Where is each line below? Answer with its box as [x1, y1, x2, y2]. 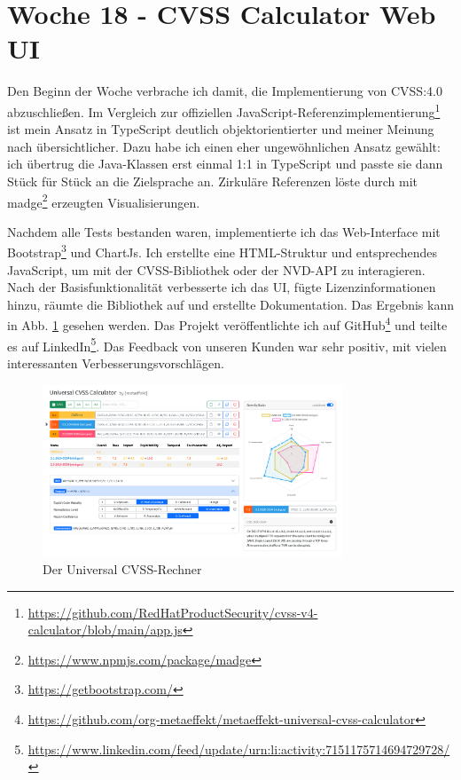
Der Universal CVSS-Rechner [43, 560, 202, 579]
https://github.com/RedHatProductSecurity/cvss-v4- [27, 603, 318, 621]
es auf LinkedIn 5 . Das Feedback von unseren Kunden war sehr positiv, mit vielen [7, 334, 447, 355]
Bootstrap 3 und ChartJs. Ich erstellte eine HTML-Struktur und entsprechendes [7, 240, 438, 262]
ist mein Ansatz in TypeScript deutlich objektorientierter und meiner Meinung [7, 120, 434, 138]
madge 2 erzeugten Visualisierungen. [7, 190, 200, 211]
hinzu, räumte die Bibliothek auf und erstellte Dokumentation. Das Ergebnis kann [7, 295, 455, 313]
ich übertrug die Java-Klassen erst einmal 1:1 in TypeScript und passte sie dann [7, 154, 443, 173]
